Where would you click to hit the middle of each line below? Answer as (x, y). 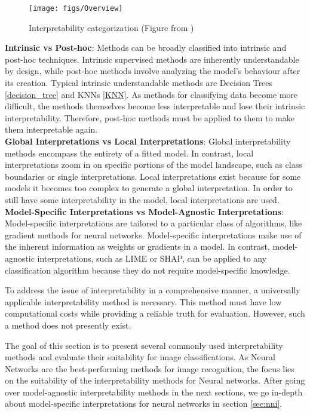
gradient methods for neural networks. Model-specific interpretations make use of (153, 234)
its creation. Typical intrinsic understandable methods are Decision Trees (139, 83)
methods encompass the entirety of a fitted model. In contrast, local (129, 153)
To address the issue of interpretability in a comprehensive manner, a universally (153, 290)
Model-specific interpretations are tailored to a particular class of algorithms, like (154, 223)
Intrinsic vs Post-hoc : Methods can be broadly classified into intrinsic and (146, 47)
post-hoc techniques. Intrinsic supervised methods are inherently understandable (152, 59)
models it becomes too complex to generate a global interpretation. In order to (149, 188)
